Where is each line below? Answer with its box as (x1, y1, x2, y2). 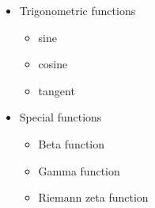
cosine (38, 56, 68, 72)
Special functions (19, 109, 102, 125)
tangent (38, 82, 75, 98)
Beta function (38, 135, 105, 152)
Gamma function (38, 162, 120, 179)
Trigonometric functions (19, 2, 136, 18)
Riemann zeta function (38, 189, 149, 206)
